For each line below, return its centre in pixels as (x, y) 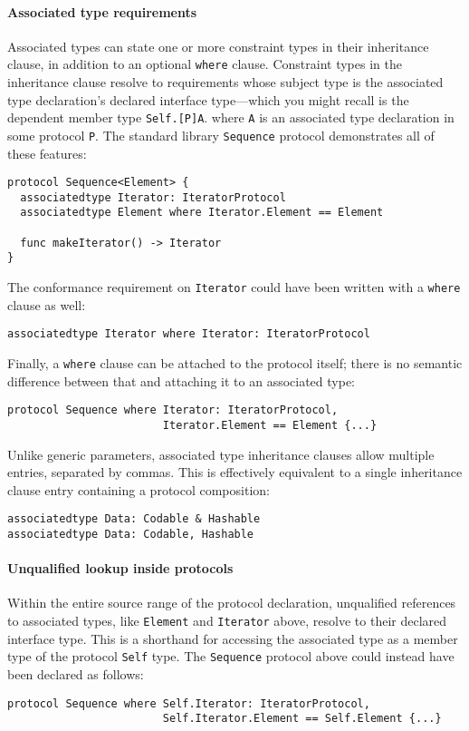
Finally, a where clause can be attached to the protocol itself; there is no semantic (235, 362)
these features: (47, 153)
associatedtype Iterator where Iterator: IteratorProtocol (189, 334)
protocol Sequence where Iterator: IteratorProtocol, (173, 410)
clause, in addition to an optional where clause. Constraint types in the (205, 64)
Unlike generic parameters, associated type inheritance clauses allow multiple (221, 454)
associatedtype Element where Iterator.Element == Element (202, 213)
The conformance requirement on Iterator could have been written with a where (234, 287)
